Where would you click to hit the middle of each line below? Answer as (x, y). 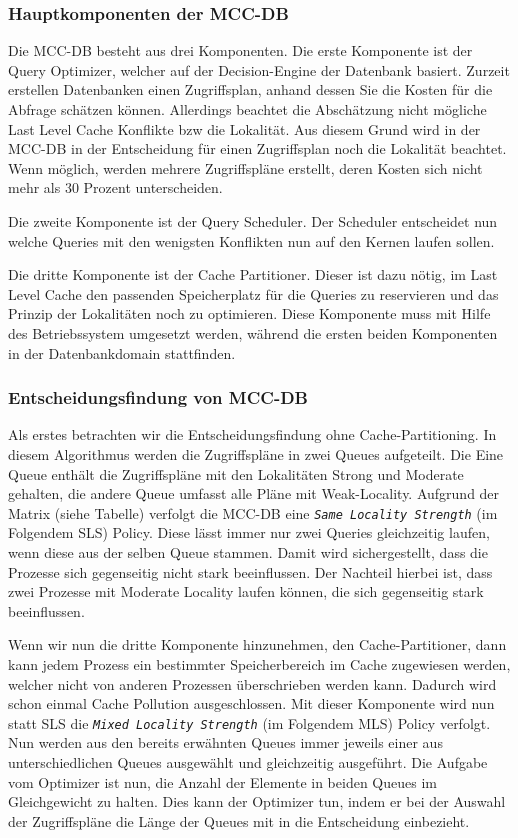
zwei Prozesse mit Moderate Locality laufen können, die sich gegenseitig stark (246, 591)
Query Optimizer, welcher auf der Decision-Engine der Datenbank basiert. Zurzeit (259, 69)
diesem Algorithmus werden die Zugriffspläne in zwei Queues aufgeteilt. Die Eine (256, 453)
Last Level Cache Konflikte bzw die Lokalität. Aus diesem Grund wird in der (244, 128)
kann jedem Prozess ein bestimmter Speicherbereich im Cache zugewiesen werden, (259, 663)
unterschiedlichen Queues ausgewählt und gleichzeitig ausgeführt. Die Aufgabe (248, 761)
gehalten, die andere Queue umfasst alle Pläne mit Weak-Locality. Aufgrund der (254, 493)
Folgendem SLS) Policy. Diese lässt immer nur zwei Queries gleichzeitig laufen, (249, 532)
